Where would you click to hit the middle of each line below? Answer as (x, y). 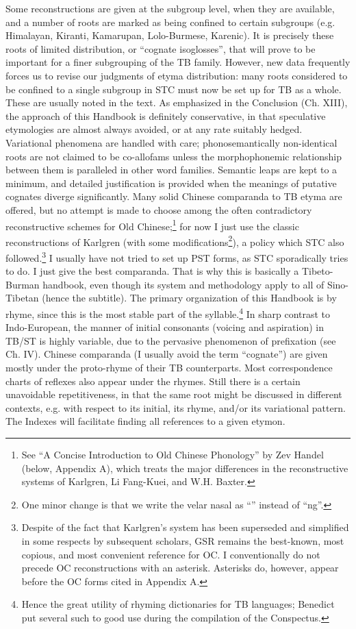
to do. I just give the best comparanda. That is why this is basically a (152, 271)
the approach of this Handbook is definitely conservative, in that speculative (166, 115)
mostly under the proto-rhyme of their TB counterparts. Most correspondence (169, 368)
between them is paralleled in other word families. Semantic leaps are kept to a (171, 170)
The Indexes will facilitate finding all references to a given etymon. (145, 421)
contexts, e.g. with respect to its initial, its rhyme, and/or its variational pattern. (176, 407)
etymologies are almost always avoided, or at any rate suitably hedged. (154, 129)
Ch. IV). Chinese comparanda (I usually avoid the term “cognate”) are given (167, 354)
